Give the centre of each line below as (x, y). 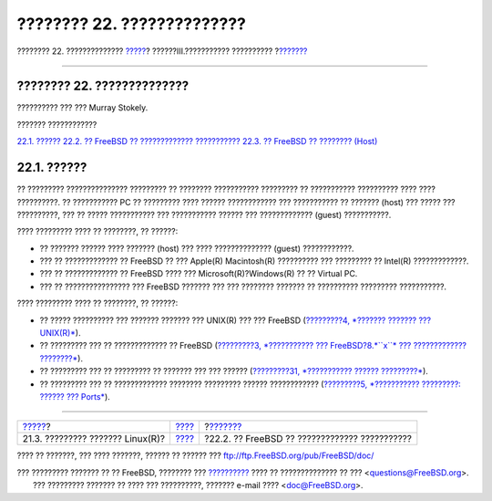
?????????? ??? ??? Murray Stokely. (82, 108)
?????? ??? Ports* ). (75, 397)
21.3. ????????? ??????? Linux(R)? (94, 439)
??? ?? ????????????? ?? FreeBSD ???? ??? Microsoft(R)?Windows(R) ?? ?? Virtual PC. (199, 274)
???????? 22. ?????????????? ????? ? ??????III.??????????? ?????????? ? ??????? (162, 51)
